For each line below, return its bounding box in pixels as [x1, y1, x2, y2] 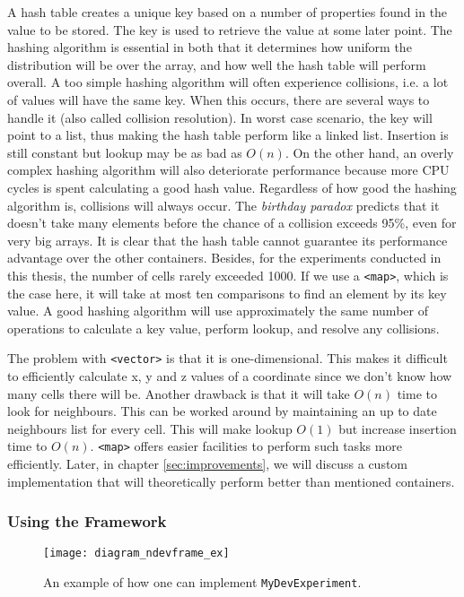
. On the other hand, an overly [285, 143, 454, 161]
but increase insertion [338, 419, 457, 437]
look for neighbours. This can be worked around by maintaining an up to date [7, 402, 437, 420]
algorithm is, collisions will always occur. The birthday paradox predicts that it [7, 195, 440, 214]
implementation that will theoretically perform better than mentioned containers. [7, 472, 455, 490]
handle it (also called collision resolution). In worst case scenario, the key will [7, 108, 433, 126]
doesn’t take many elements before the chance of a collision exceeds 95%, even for [7, 213, 457, 232]
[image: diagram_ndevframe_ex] [43, 547, 230, 560]
